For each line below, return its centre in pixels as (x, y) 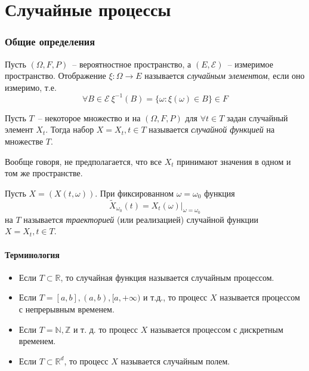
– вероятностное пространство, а (132, 64)
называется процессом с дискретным (217, 329)
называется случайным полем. (175, 361)
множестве (24, 141)
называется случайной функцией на (212, 129)
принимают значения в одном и (234, 161)
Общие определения (50, 42)
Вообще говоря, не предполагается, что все (83, 161)
